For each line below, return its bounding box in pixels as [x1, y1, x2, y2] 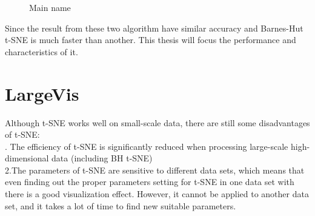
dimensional [5, 152, 49, 164]
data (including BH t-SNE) [51, 152, 153, 164]
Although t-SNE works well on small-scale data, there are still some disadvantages [5, 116, 310, 129]
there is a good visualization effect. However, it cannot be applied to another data [5, 187, 309, 200]
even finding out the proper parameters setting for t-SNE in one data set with [5, 175, 294, 188]
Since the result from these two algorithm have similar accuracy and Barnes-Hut [5, 21, 303, 34]
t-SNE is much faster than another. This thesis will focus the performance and [5, 33, 296, 46]
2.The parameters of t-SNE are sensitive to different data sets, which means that [5, 163, 305, 176]
